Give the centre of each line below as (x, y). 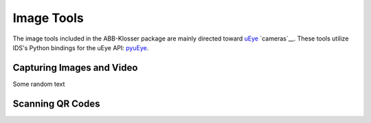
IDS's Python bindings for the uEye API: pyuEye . (81, 47)
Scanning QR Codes (56, 103)
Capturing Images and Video (75, 68)
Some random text (39, 84)
